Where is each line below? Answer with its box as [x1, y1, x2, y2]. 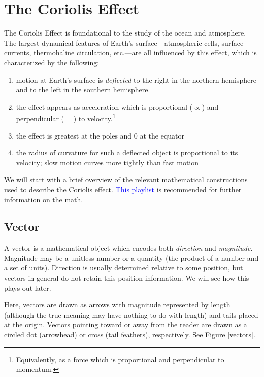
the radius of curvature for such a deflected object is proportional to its [16, 147, 238, 158]
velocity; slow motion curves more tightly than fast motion [16, 157, 199, 167]
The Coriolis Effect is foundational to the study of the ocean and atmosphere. [4, 27, 246, 38]
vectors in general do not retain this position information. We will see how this [4, 272, 249, 283]
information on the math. [4, 194, 83, 204]
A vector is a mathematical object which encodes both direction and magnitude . [4, 243, 253, 253]
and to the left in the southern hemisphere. [16, 84, 150, 95]
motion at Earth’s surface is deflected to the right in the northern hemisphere [16, 74, 256, 85]
